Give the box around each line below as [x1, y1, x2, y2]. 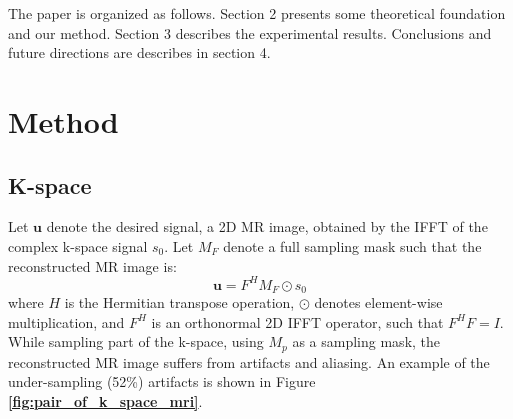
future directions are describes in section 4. [8, 42, 271, 63]
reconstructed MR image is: [8, 255, 177, 276]
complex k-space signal [8, 235, 148, 256]
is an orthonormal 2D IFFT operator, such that [151, 311, 444, 332]
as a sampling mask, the [292, 331, 441, 352]
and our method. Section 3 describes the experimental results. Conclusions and [8, 22, 492, 43]
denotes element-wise [314, 292, 443, 313]
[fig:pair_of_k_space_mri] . [8, 390, 203, 411]
